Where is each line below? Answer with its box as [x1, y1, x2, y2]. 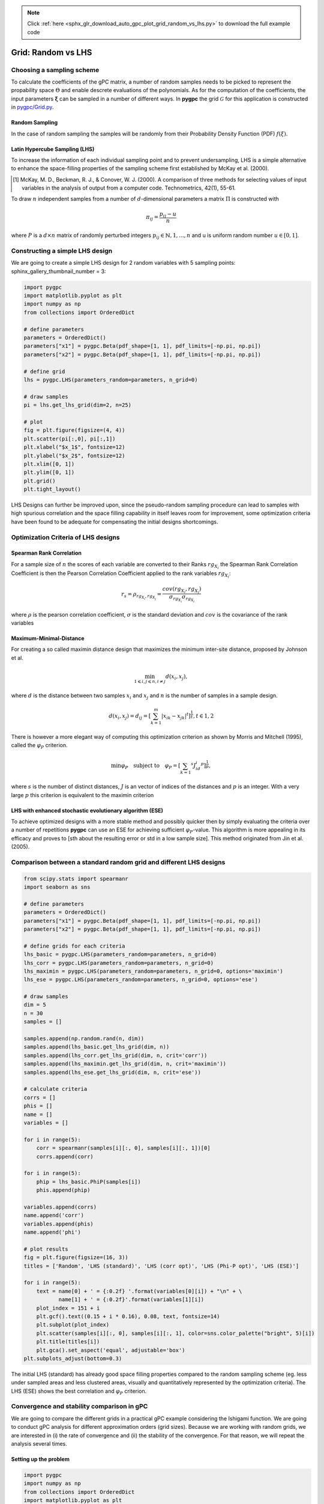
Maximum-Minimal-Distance [11, 635, 85, 642]
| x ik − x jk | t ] [161, 712, 191, 721]
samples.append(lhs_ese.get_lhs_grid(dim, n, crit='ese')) [23, 1068, 201, 1076]
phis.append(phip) [36, 1187, 91, 1194]
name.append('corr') [23, 1212, 84, 1219]
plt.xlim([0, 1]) [23, 460, 75, 467]
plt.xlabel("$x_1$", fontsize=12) [23, 444, 125, 451]
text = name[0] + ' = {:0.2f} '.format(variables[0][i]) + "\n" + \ [36, 1287, 242, 1295]
